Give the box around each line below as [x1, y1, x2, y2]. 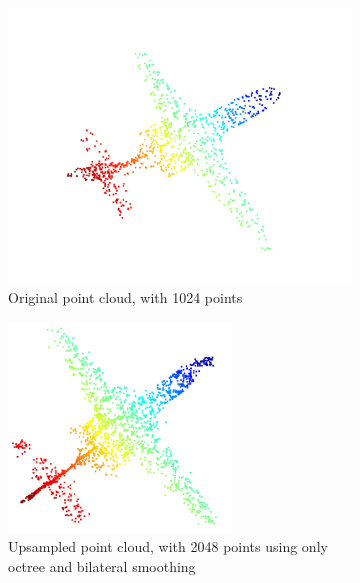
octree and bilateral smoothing [8, 555, 196, 576]
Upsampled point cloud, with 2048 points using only [8, 536, 328, 557]
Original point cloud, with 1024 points [8, 287, 243, 308]
